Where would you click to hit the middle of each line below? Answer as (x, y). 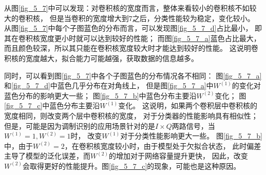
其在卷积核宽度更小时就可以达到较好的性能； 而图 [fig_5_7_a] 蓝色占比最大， (132, 38)
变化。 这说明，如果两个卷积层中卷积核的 (188, 105)
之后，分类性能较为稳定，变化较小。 (193, 18)
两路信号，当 (193, 125)
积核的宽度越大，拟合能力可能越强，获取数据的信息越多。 (101, 58)
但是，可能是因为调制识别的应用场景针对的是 (80, 125)
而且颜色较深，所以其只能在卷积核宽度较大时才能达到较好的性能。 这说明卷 (131, 48)
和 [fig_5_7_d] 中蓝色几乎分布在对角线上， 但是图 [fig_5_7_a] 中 (109, 85)
